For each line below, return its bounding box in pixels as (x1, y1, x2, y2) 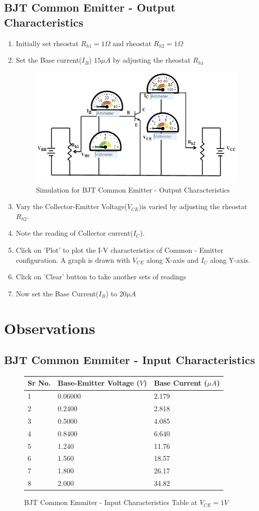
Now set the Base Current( (16, 288, 99, 298)
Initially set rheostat (16, 38, 79, 48)
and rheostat (112, 38, 152, 48)
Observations (4, 317, 95, 338)
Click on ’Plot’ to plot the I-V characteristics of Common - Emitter (16, 244, 223, 255)
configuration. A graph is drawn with (16, 254, 131, 265)
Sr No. (28, 378, 51, 388)
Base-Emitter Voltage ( (58, 378, 140, 388)
